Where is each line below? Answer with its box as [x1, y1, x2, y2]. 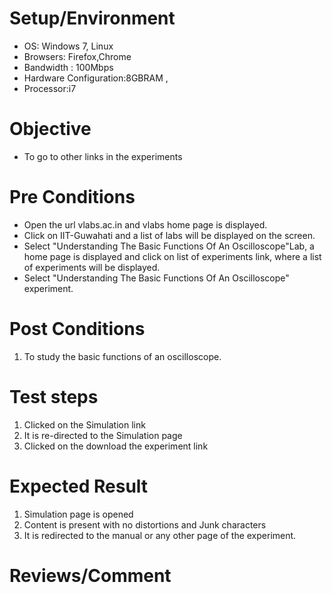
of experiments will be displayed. [23, 261, 161, 273]
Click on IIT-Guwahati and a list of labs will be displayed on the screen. [23, 229, 316, 241]
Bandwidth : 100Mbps [23, 61, 114, 73]
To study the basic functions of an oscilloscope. [23, 350, 222, 362]
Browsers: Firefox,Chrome [23, 50, 132, 62]
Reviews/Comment [9, 564, 172, 587]
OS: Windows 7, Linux [23, 40, 114, 52]
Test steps [9, 385, 99, 408]
